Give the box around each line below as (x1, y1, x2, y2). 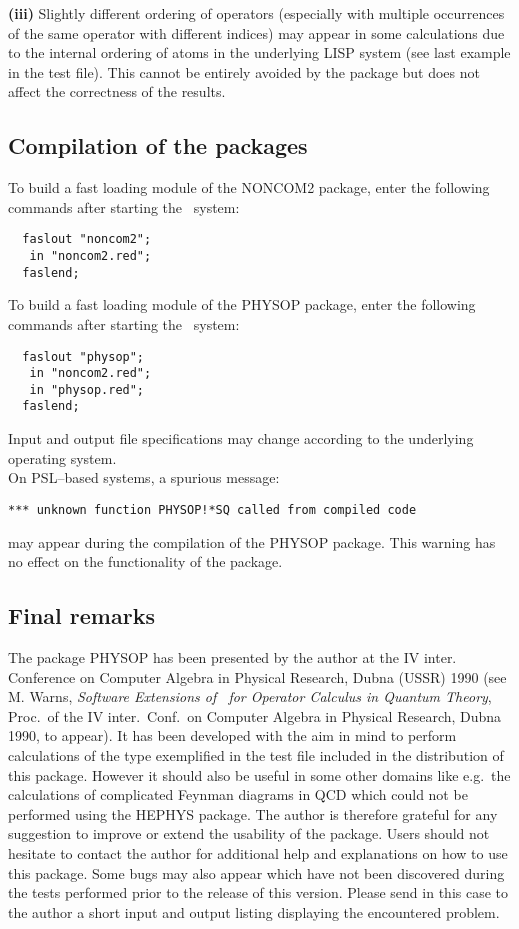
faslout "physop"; (22, 349, 145, 364)
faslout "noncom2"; (22, 232, 152, 247)
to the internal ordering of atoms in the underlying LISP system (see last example (8, 42, 511, 63)
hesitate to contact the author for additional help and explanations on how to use (8, 842, 508, 863)
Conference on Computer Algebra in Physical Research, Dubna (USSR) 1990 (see (8, 666, 507, 687)
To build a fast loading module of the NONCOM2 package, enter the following (8, 177, 490, 198)
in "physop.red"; (29, 382, 145, 397)
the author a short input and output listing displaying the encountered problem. (8, 901, 500, 922)
